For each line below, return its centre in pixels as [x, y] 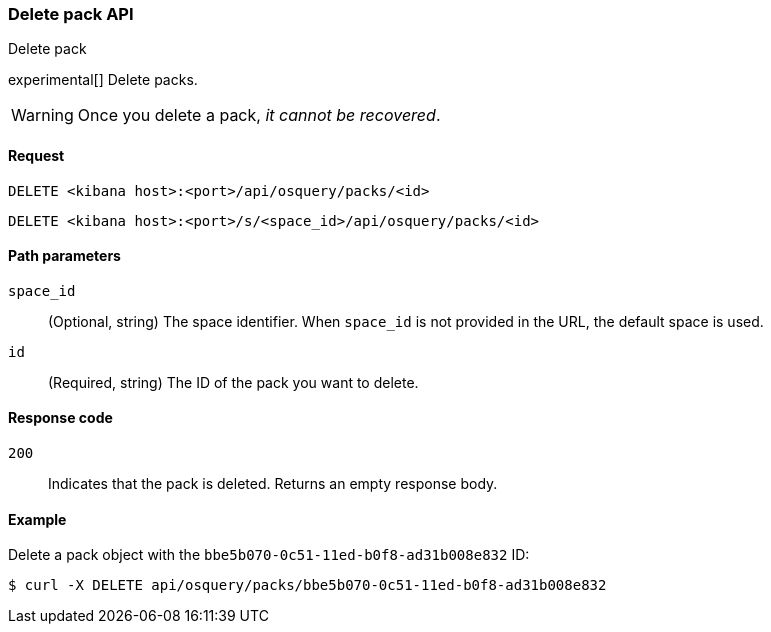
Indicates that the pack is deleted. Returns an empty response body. [273, 484]
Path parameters [64, 256]
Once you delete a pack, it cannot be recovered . [259, 115]
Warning [42, 115]
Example [37, 519]
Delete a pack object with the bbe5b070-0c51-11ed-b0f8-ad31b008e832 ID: [269, 555]
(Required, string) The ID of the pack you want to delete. [233, 382]
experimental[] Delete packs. [103, 80]
